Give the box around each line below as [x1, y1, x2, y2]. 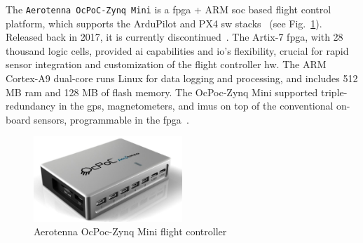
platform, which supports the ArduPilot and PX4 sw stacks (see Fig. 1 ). [6, 15, 322, 30]
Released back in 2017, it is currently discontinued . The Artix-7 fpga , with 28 [6, 29, 343, 44]
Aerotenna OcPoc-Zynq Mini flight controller [34, 224, 227, 239]
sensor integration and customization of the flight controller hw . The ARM [6, 57, 327, 72]
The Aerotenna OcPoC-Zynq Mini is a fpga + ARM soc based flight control [6, 2, 331, 16]
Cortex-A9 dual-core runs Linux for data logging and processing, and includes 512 [6, 71, 358, 86]
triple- [321, 84, 348, 99]
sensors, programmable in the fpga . [34, 112, 189, 126]
